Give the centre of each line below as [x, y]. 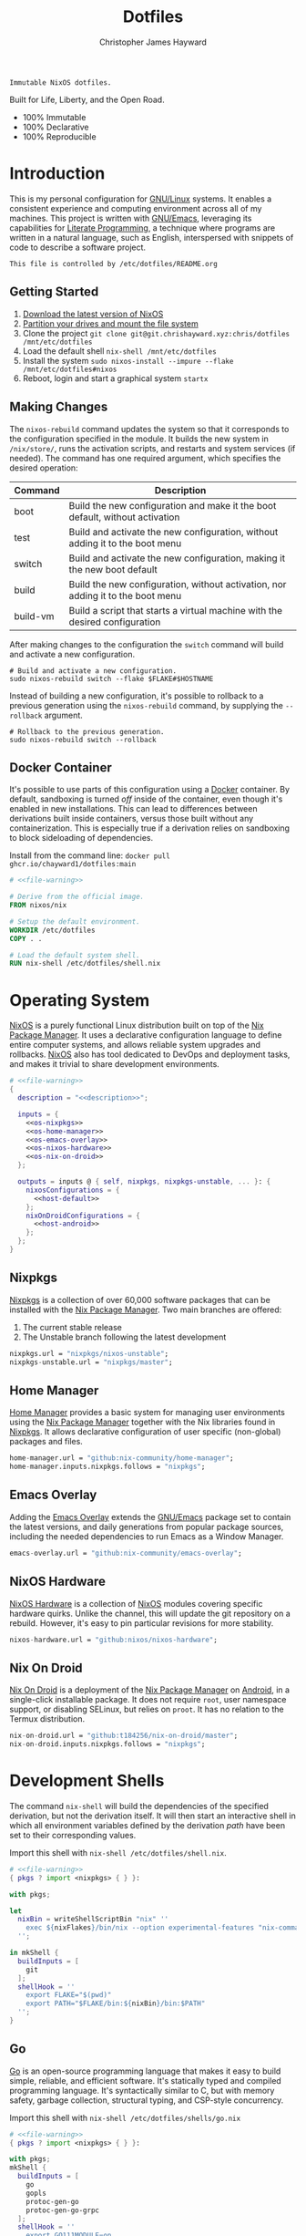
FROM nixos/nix [38, 906]
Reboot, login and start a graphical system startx [115, 378]
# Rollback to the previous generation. [87, 731]
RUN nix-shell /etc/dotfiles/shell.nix [85, 964]
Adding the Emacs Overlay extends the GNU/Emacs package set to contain [150, 1517]
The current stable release [72, 1327]
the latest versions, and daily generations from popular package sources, [147, 1527]
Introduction [57, 174]
